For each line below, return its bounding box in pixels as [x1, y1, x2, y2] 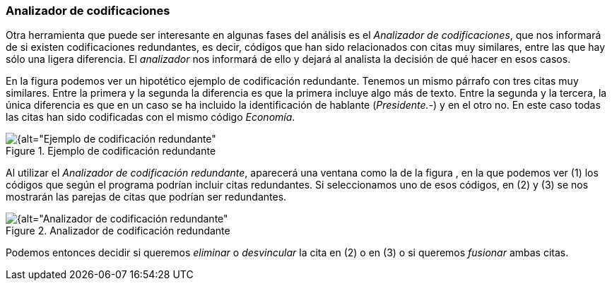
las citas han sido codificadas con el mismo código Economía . [6, 111, 295, 124]
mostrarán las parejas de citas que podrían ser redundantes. [6, 191, 287, 203]
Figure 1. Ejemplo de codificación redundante [6, 145, 216, 157]
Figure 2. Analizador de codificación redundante [6, 225, 230, 237]
